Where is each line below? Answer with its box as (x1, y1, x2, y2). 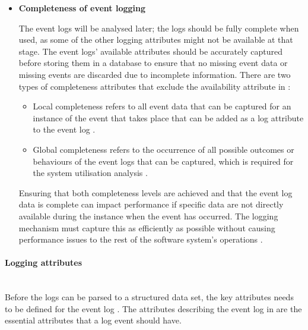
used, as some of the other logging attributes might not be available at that (18, 33, 293, 46)
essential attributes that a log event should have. (5, 314, 182, 326)
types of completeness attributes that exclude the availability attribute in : (18, 80, 291, 92)
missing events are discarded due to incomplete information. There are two (18, 68, 291, 80)
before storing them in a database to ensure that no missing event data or (18, 56, 288, 69)
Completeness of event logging (18, 2, 146, 14)
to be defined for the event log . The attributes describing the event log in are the (5, 302, 302, 315)
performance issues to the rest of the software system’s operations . (18, 233, 263, 246)
